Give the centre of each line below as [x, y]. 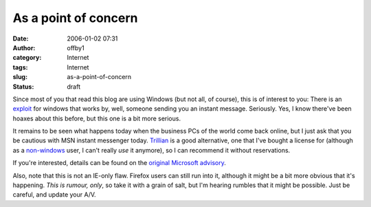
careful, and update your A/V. [54, 195]
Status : [23, 87]
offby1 [76, 47]
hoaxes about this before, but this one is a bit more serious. [97, 118]
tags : [20, 67]
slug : [20, 77]
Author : [24, 47]
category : [27, 58]
